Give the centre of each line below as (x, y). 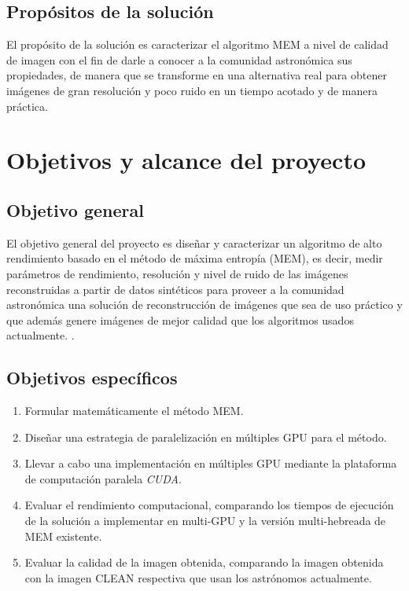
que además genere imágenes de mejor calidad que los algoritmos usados (180, 319)
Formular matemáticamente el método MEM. (134, 411)
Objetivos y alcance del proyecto (186, 160)
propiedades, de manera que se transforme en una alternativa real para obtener (197, 75)
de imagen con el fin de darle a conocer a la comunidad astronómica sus (179, 59)
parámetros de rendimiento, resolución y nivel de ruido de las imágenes (177, 273)
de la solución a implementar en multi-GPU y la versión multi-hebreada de (205, 521)
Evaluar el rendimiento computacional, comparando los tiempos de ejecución (209, 505)
